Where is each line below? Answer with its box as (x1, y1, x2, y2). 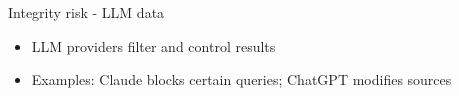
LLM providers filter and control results (31, 35, 276, 56)
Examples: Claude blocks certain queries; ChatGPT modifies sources (31, 69, 452, 90)
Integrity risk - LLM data (8, 2, 165, 22)
